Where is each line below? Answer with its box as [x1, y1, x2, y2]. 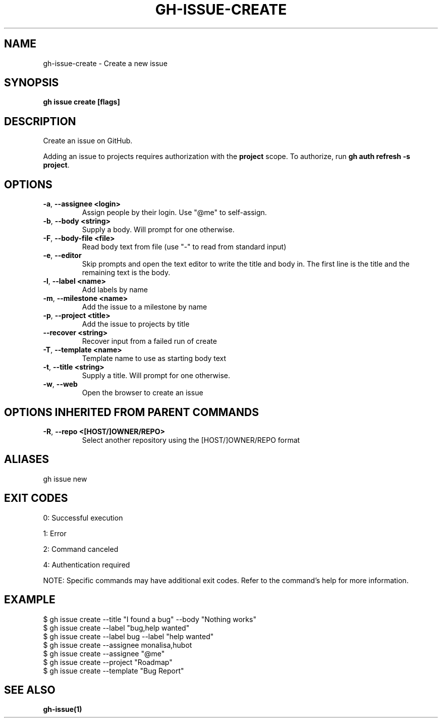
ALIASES [4, 453, 49, 466]
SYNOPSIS [4, 76, 59, 89]
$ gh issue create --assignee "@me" [43, 649, 165, 658]
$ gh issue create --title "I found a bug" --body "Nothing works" [43, 614, 256, 624]
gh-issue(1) [43, 705, 82, 714]
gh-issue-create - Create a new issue [43, 59, 168, 68]
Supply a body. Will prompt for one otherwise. [82, 225, 235, 234]
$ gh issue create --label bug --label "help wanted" [43, 632, 214, 641]
